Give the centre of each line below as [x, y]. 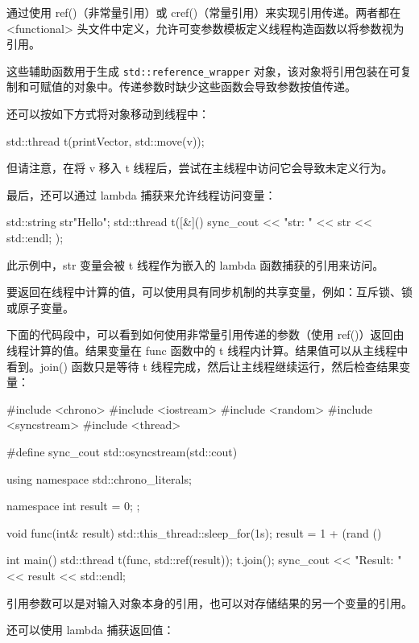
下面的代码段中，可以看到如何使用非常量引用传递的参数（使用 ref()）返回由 [205, 334]
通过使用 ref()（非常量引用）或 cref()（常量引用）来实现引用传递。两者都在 [204, 12]
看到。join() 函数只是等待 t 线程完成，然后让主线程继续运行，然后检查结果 [203, 366]
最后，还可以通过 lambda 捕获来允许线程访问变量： [141, 194]
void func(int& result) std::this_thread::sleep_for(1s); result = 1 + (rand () [194, 532]
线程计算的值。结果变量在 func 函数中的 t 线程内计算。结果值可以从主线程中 [207, 350]
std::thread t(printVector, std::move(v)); [106, 140]
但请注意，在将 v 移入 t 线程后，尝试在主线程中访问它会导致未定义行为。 [200, 168]
